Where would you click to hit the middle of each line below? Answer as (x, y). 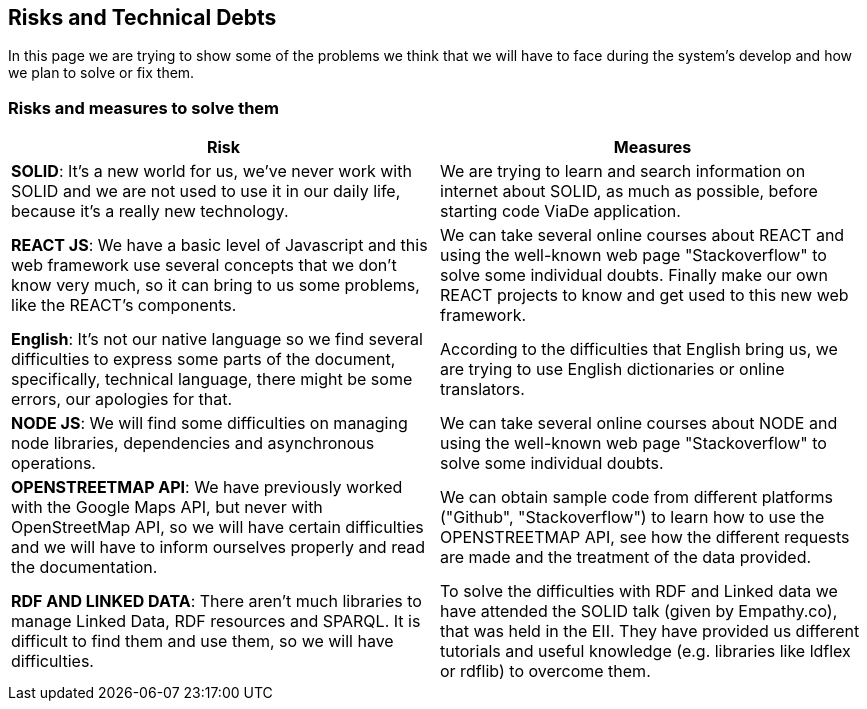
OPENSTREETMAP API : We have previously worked (207, 487)
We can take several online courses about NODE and (639, 423)
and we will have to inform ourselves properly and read (218, 547)
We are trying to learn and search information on (623, 171)
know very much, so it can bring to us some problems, (215, 285)
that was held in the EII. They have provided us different (650, 631)
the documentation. (84, 567)
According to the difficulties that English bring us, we (639, 349)
